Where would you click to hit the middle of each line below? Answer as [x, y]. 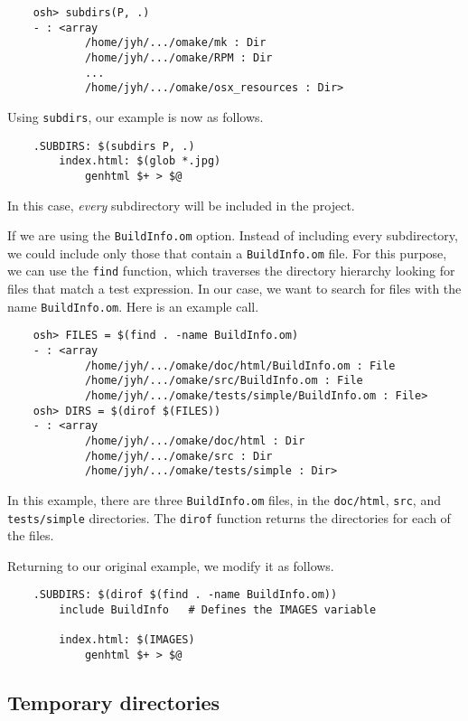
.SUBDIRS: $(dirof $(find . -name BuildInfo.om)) [185, 595]
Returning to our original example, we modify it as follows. [171, 565]
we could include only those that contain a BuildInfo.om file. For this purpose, [227, 253]
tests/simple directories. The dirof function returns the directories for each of [229, 517]
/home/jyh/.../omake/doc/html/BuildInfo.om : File [240, 365]
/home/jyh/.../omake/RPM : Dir [178, 57]
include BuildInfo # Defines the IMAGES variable [218, 610]
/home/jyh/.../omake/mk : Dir [175, 43]
